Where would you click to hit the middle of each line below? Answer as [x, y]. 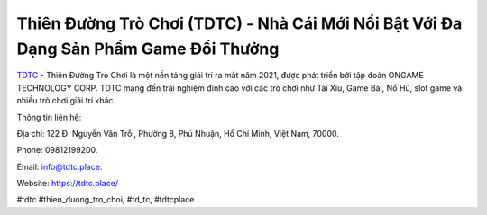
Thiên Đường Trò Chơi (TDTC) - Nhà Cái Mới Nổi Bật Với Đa [239, 23]
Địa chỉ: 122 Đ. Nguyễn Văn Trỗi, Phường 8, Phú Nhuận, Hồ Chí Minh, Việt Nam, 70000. [178, 133]
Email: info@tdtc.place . [60, 166]
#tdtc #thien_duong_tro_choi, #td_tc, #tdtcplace [106, 200]
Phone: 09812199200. [57, 150]
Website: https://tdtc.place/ [68, 184]
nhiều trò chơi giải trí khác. [66, 101]
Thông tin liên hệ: [49, 117]
